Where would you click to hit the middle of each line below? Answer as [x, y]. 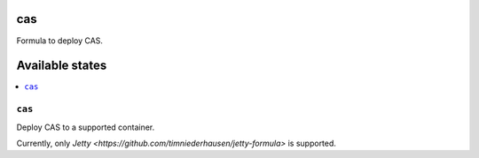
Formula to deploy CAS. [60, 41]
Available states [62, 66]
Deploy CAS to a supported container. [86, 127]
